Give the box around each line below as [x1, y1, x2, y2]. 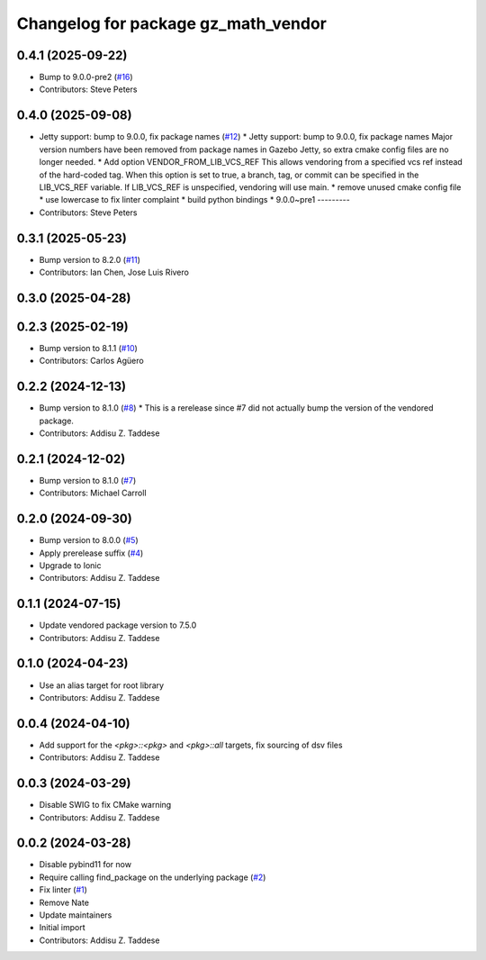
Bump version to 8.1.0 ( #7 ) [39, 475, 137, 485]
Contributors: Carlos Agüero [39, 356, 144, 367]
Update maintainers [39, 910, 112, 920]
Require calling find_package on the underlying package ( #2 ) [39, 872, 266, 883]
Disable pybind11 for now [39, 859, 132, 870]
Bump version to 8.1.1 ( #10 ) [39, 342, 139, 353]
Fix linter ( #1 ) [39, 884, 87, 895]
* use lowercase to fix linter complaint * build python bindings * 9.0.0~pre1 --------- [39, 195, 350, 205]
